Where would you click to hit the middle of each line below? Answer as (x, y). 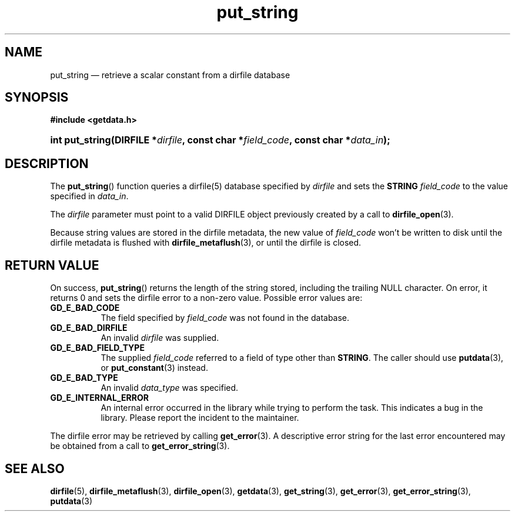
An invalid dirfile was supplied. (160, 338)
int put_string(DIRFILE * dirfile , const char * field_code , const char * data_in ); (220, 140)
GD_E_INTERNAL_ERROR (99, 398)
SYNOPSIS (37, 98)
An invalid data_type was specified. (170, 388)
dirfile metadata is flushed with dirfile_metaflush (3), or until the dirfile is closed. (206, 243)
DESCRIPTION (47, 163)
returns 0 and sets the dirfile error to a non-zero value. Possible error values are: (206, 298)
